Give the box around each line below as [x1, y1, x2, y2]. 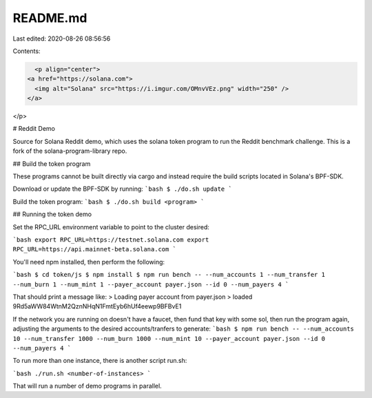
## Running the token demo [12, 210, 92, 218]
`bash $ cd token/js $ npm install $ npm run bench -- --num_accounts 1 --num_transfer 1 [12, 271, 325, 279]
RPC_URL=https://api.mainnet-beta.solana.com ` [12, 245, 177, 253]
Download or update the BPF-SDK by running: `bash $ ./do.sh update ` [12, 185, 232, 193]
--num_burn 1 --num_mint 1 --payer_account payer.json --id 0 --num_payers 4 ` [12, 280, 289, 289]
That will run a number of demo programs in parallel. [12, 382, 162, 390]
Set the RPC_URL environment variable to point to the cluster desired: [12, 222, 209, 231]
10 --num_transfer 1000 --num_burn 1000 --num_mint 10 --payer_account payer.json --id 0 [12, 335, 325, 342]
